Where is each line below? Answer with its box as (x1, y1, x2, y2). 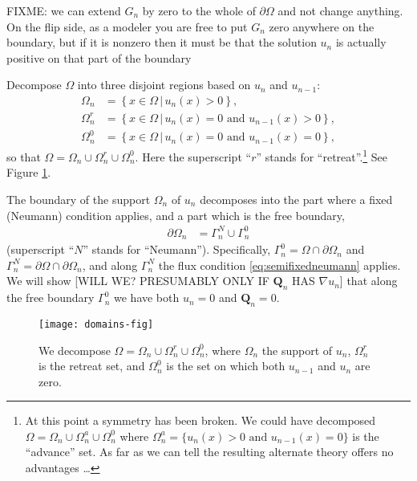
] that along (339, 272, 398, 289)
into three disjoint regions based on (77, 76, 251, 93)
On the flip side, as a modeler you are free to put (6, 18, 248, 35)
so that (6, 148, 41, 165)
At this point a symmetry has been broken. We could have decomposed (25, 412, 376, 429)
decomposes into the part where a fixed (200, 190, 393, 207)
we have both (114, 289, 180, 306)
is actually (335, 34, 387, 51)
